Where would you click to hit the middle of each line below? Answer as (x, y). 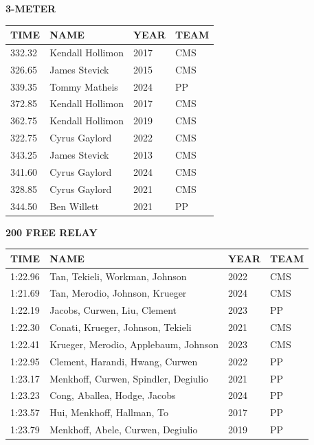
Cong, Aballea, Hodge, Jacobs (113, 395)
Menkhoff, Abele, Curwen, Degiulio (124, 430)
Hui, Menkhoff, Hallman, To (109, 412)
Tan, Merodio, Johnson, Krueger (118, 293)
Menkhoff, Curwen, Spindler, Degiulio (129, 378)
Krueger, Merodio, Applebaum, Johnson (134, 344)
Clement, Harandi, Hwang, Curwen (124, 361)
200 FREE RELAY (52, 232)
